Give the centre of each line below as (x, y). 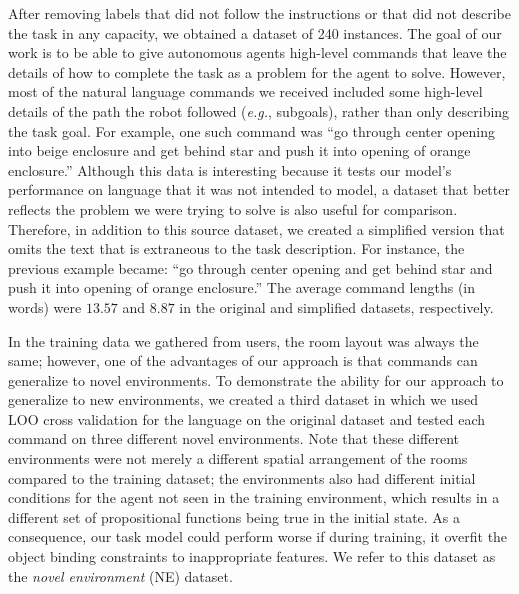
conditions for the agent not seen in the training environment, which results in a (254, 497)
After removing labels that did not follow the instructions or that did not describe (259, 13)
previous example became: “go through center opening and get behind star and (250, 267)
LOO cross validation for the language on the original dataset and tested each (247, 418)
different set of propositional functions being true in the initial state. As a (234, 516)
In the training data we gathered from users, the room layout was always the (243, 340)
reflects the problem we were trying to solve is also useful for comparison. (233, 208)
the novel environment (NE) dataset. (120, 575)
